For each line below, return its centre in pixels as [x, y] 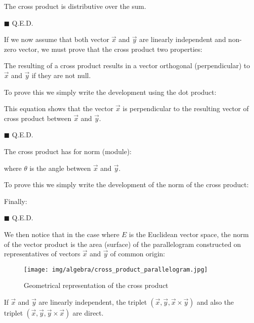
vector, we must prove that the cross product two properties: [110, 49]
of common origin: [138, 254]
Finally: [16, 201]
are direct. [88, 312]
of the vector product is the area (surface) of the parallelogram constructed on [123, 244]
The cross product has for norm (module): [68, 151]
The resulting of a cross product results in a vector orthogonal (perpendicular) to [127, 65]
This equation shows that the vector [59, 108]
